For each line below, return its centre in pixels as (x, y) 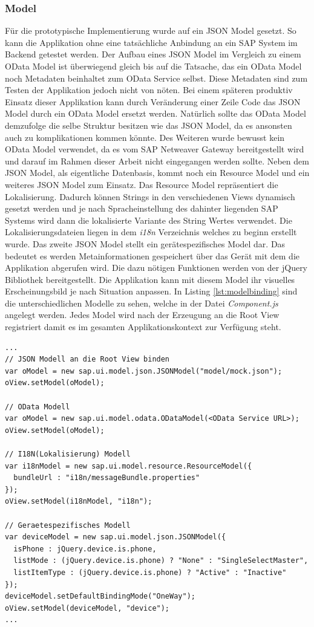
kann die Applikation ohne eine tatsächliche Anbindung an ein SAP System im (151, 42)
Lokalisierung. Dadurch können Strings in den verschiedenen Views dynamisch (150, 196)
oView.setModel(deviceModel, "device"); (87, 608)
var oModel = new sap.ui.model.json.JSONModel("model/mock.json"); (144, 371)
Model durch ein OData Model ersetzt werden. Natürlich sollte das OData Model (155, 113)
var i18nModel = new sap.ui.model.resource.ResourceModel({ (129, 466)
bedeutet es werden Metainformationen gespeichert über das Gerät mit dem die (152, 255)
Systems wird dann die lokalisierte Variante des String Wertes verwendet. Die (149, 220)
